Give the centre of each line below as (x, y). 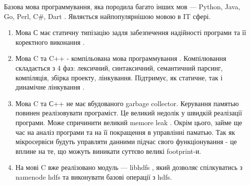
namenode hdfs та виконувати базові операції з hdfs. (94, 176)
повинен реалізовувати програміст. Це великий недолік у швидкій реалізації (129, 113)
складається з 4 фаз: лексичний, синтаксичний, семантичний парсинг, (119, 67)
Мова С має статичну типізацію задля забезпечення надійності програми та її (131, 32)
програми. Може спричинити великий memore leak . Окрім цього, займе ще (129, 122)
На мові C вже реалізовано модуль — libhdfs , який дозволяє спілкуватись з (129, 167)
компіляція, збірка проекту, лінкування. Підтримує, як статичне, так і (119, 77)
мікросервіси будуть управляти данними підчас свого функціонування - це (126, 141)
